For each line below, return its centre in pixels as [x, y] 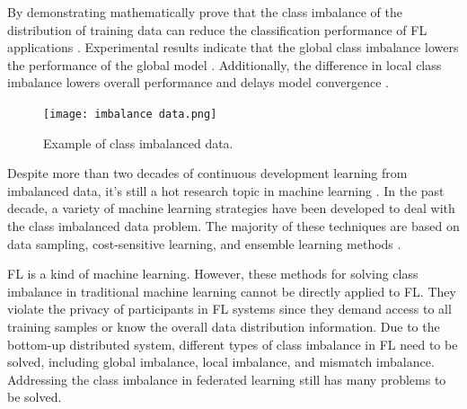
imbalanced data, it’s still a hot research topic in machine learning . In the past [226, 190]
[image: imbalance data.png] [130, 114]
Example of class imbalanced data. [138, 142]
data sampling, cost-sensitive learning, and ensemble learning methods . [204, 243]
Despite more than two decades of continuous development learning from [207, 173]
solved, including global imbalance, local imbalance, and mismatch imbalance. [221, 362]
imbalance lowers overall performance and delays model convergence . [198, 82]
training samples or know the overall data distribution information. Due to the [224, 326]
